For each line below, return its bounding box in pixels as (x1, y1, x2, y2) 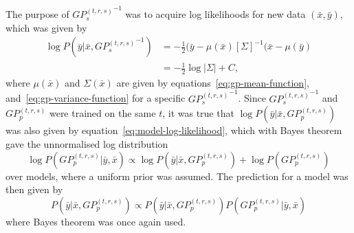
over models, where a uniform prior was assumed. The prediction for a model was (5, 168, 349, 183)
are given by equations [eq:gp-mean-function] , (116, 75, 309, 89)
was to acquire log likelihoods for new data (125, 7, 306, 21)
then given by (5, 182, 63, 197)
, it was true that (162, 106, 234, 120)
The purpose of (5, 7, 69, 21)
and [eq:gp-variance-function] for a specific (5, 91, 186, 105)
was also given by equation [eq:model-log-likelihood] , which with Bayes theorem (5, 123, 342, 137)
